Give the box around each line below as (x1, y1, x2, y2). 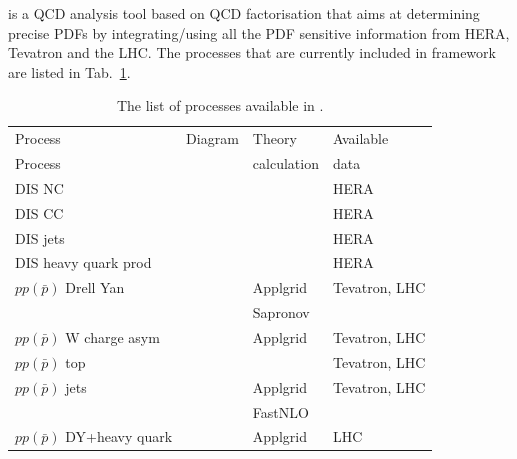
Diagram (186, 128, 239, 149)
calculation (252, 153, 319, 174)
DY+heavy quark (65, 426, 173, 447)
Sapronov (252, 302, 310, 323)
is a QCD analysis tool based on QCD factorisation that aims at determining (8, 3, 480, 23)
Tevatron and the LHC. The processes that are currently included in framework (8, 42, 496, 63)
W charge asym (65, 326, 160, 347)
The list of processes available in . (116, 95, 324, 116)
